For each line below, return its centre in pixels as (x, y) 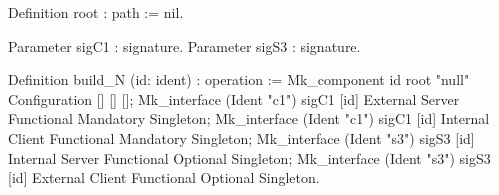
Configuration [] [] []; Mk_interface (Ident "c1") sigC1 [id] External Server (234, 98)
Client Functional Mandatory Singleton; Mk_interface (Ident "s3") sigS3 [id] (241, 137)
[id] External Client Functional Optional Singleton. (164, 177)
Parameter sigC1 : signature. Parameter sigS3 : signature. (184, 45)
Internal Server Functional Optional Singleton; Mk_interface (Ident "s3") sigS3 (249, 157)
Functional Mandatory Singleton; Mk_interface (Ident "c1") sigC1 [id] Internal (249, 118)
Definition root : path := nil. (96, 12)
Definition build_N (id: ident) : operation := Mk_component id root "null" (239, 79)
